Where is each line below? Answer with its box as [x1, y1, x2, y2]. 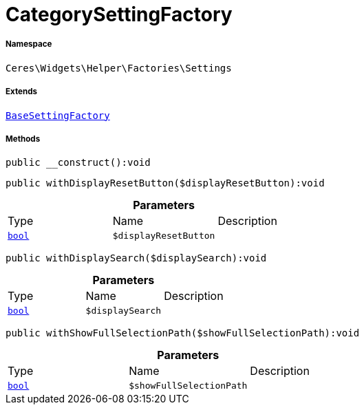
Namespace [6, 39, 52, 50]
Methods [6, 133, 41, 144]
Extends [6, 87, 38, 97]
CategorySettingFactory [6, 3, 233, 26]
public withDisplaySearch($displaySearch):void [6, 252, 267, 264]
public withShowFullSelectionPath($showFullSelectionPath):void [6, 327, 360, 339]
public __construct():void [6, 157, 151, 169]
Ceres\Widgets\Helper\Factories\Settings [6, 62, 232, 74]
